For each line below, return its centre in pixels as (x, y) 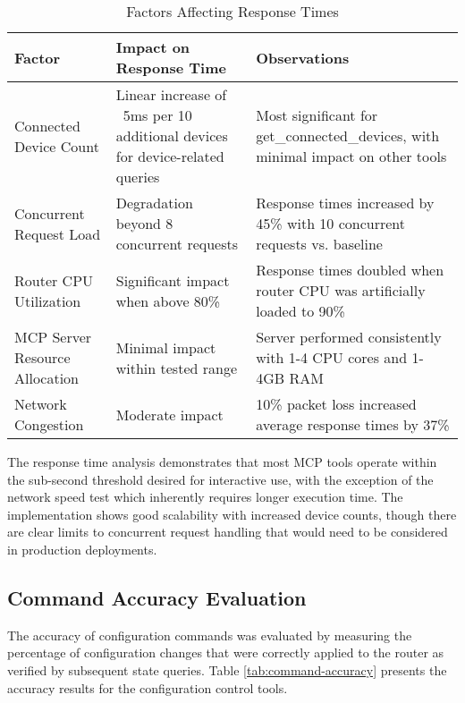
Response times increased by (345, 203)
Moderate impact (169, 414)
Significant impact (173, 280)
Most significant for (317, 115)
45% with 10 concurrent (331, 223)
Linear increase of (171, 94)
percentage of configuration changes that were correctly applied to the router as (226, 652)
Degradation (154, 203)
